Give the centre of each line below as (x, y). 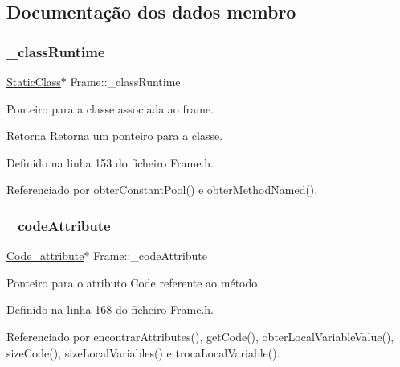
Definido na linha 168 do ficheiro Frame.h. (110, 309)
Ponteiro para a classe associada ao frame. (110, 108)
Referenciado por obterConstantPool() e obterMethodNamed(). (162, 190)
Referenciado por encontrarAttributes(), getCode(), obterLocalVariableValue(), (200, 336)
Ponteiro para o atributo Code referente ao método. (134, 282)
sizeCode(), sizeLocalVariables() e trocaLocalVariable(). (143, 352)
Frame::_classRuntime (125, 81)
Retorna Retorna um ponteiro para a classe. (115, 136)
